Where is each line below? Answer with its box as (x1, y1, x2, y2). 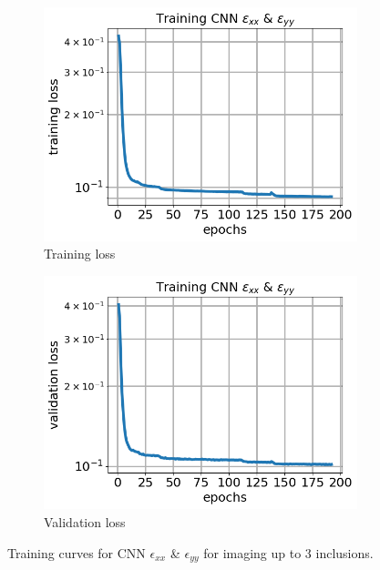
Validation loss (44, 513, 126, 532)
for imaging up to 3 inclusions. (203, 543, 374, 562)
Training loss (44, 244, 116, 263)
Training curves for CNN (7, 543, 146, 562)
